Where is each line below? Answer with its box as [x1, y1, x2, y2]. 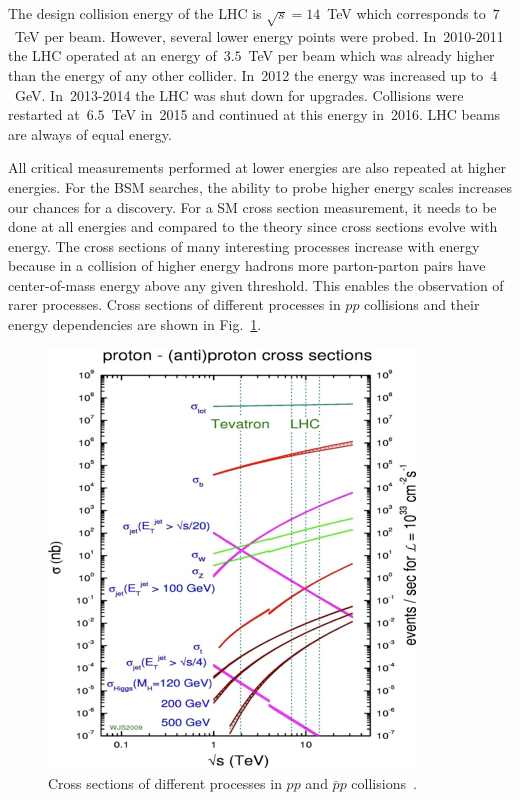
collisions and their [364, 294, 480, 315]
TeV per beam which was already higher [248, 45, 495, 66]
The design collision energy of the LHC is [8, 3, 262, 23]
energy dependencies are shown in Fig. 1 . [8, 314, 262, 335]
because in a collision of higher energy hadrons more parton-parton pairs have [8, 255, 486, 276]
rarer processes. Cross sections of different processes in [8, 294, 341, 315]
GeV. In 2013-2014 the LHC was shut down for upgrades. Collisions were [14, 84, 464, 105]
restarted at [8, 104, 80, 125]
